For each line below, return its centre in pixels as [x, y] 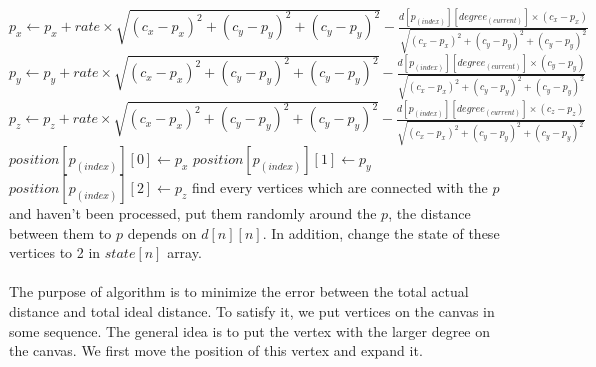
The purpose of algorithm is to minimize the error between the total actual [239, 291]
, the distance [429, 213]
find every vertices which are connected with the [340, 187]
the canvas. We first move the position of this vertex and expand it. [216, 350]
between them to [60, 232]
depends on [162, 232]
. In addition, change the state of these [381, 232]
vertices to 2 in [55, 252]
